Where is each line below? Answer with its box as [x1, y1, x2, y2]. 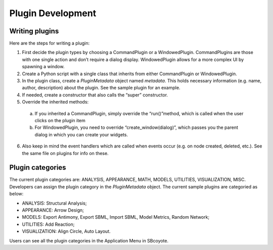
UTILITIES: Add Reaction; [22, 221, 75, 227]
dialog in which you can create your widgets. [34, 131, 128, 137]
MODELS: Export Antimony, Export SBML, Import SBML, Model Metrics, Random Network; [22, 214, 210, 220]
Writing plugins [9, 27, 59, 35]
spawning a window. [22, 64, 65, 70]
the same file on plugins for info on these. [22, 150, 109, 156]
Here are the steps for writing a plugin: [9, 40, 90, 46]
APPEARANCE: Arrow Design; [22, 207, 84, 213]
